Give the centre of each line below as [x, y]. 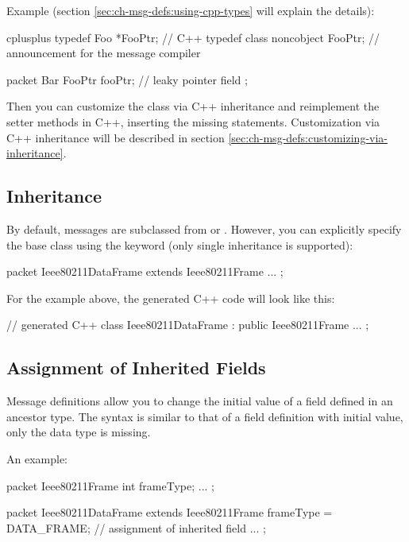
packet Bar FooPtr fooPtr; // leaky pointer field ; [127, 79]
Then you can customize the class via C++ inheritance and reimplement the [193, 106]
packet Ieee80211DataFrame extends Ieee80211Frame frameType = [170, 512]
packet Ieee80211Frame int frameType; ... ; [110, 485]
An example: [37, 458]
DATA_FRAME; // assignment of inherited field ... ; [136, 527]
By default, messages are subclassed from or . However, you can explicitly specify [204, 228]
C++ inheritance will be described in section [116, 137]
